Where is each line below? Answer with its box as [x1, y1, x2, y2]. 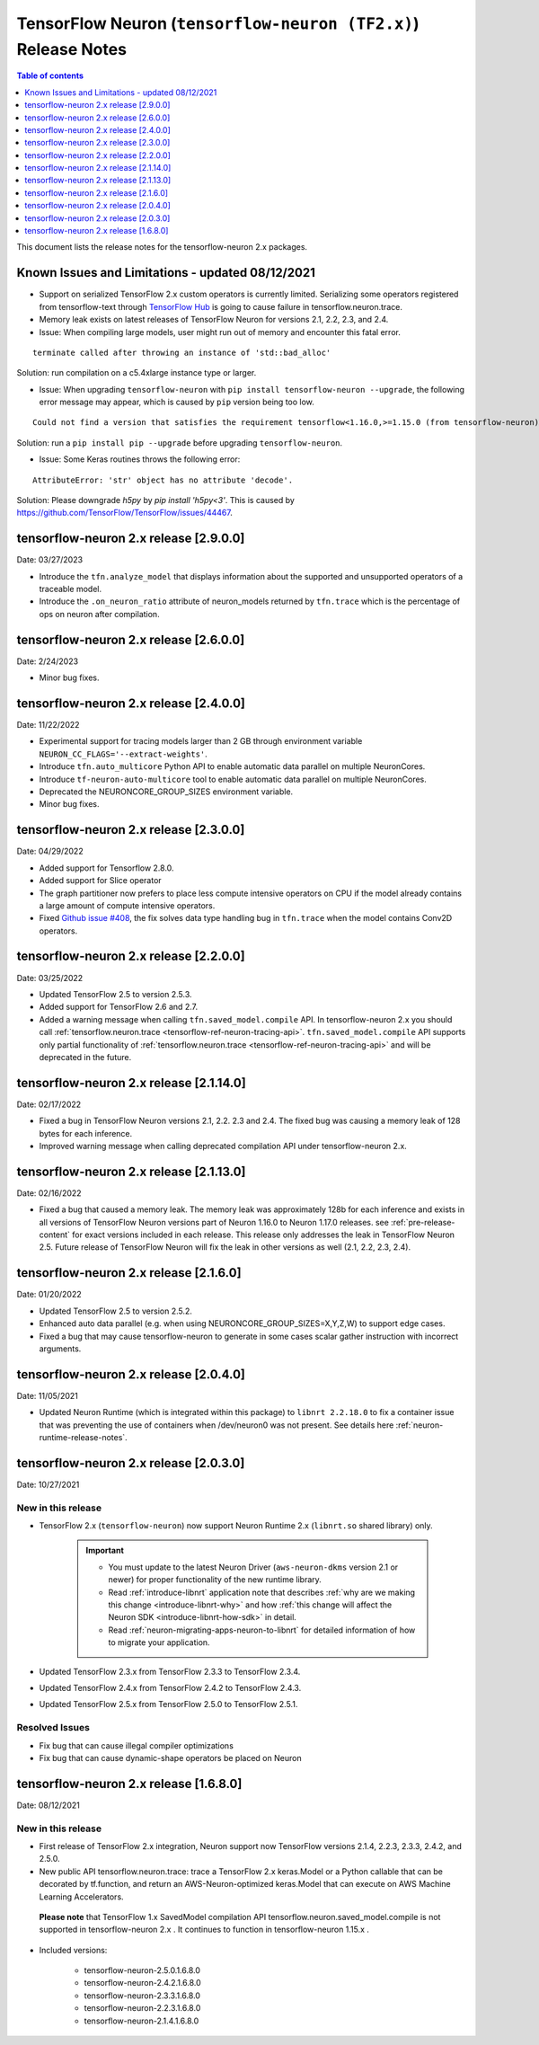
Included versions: [39, 1944, 108, 1955]
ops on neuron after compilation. [39, 608, 161, 619]
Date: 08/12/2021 [16, 1800, 80, 1810]
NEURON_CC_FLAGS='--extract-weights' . [39, 748, 208, 759]
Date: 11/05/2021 [16, 1390, 78, 1401]
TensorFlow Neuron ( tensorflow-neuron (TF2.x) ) [16, 13, 420, 33]
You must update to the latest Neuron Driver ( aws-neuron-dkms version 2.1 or [108, 1562, 399, 1572]
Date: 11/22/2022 [16, 720, 80, 730]
